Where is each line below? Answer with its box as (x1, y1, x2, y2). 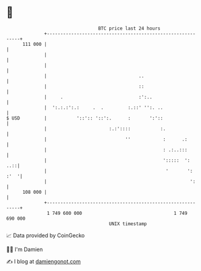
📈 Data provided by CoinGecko (6, 232, 85, 239)
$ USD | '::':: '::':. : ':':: (6, 115, 164, 121)
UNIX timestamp (109, 220, 147, 227)
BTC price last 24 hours (98, 25, 161, 31)
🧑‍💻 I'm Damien (6, 246, 43, 253)
